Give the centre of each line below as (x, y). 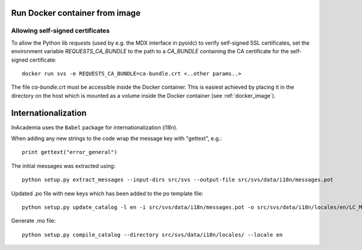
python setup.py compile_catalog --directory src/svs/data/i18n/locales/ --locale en (152, 235)
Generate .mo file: (33, 221)
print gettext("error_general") (70, 152)
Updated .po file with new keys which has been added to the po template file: (107, 193)
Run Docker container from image (76, 13)
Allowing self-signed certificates (60, 31)
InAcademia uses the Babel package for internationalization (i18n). (94, 127)
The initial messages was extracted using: (63, 165)
